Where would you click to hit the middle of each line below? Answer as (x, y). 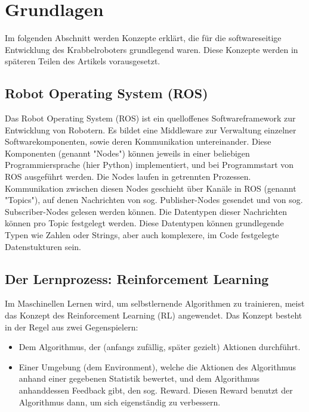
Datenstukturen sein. (43, 246)
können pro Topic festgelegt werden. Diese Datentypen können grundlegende (144, 223)
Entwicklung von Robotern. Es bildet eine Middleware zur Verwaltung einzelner (151, 129)
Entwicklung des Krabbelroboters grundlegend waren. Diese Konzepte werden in (152, 49)
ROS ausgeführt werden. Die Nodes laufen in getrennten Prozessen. (128, 177)
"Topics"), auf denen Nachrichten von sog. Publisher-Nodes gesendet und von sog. (154, 200)
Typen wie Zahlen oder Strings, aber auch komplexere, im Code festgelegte (142, 235)
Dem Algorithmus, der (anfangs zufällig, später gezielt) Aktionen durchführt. (160, 347)
